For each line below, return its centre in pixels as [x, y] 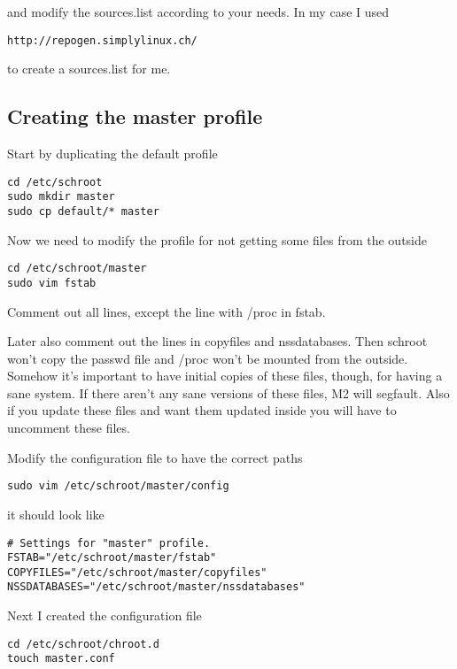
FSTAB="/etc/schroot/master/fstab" [112, 558]
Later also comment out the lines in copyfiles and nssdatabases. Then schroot [217, 341]
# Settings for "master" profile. [109, 543]
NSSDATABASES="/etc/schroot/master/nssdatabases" [156, 587]
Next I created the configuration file [105, 615]
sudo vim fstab [52, 283]
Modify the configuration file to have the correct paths [155, 457]
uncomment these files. [69, 428]
